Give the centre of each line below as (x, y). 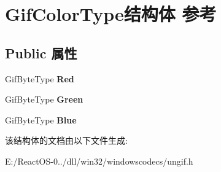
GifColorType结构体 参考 (111, 14)
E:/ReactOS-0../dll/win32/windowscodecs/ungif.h (99, 161)
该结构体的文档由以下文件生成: (66, 140)
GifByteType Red (40, 78)
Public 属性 (41, 53)
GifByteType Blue (41, 119)
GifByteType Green (44, 99)
